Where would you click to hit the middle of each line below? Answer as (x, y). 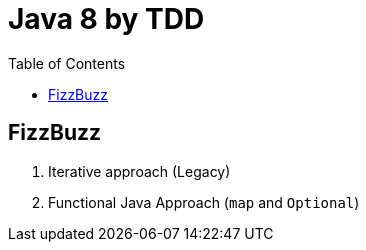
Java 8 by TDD (106, 19)
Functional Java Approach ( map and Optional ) (204, 202)
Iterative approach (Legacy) (139, 171)
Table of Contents (67, 63)
